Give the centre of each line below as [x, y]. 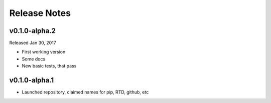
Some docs [34, 59]
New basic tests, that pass [49, 66]
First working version [44, 52]
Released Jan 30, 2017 [33, 43]
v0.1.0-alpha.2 [33, 31]
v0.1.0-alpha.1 [32, 80]
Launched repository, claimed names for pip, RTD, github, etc [85, 92]
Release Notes [40, 13]
